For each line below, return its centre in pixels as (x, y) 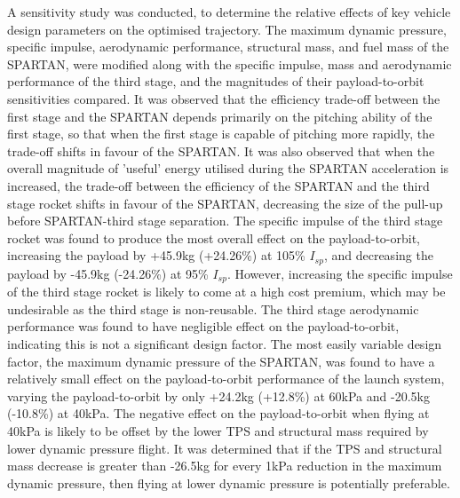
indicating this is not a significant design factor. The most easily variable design (225, 344)
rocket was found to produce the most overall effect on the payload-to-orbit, (214, 237)
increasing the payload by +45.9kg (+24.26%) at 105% (156, 255)
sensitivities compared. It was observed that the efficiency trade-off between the (224, 98)
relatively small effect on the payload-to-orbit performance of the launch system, (226, 379)
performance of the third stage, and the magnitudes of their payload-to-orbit (216, 81)
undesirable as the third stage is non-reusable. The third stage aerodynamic (213, 308)
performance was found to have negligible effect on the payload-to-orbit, (203, 326)
